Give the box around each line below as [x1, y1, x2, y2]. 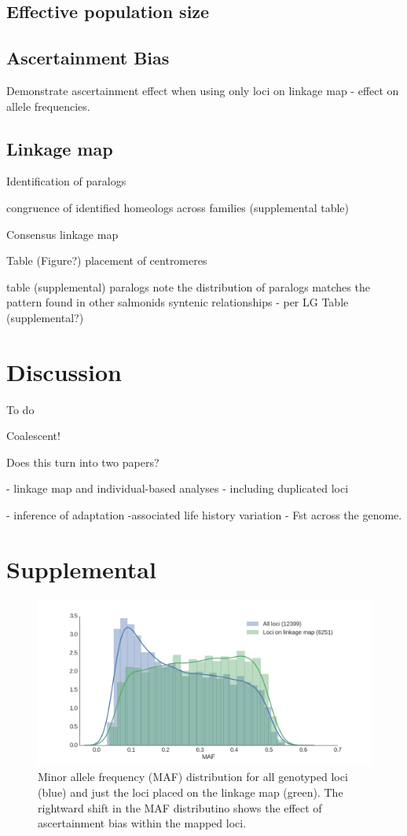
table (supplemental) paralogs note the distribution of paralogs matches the [6, 278, 370, 295]
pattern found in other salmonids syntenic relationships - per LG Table [6, 294, 349, 310]
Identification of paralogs [6, 173, 126, 189]
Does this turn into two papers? [6, 453, 159, 470]
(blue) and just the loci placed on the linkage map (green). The [38, 783, 343, 800]
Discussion [6, 355, 122, 387]
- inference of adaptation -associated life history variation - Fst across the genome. [6, 507, 402, 523]
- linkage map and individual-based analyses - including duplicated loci [6, 480, 349, 497]
